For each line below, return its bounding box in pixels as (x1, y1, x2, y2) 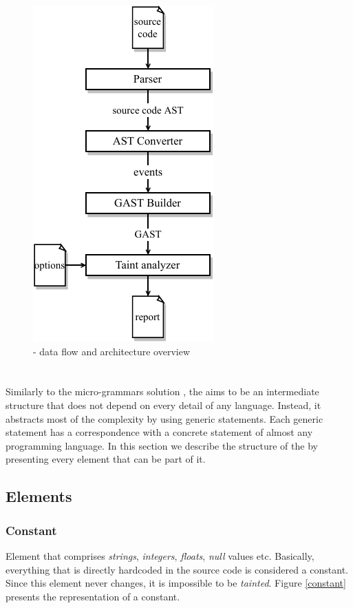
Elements (6, 485, 72, 507)
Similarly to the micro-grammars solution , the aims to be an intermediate (6, 384, 319, 399)
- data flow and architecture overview (33, 344, 190, 358)
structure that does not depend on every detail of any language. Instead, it (6, 397, 321, 412)
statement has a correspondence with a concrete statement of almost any (6, 425, 313, 439)
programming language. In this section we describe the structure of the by (6, 438, 318, 452)
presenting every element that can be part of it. (6, 452, 206, 466)
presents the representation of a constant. (6, 589, 180, 603)
